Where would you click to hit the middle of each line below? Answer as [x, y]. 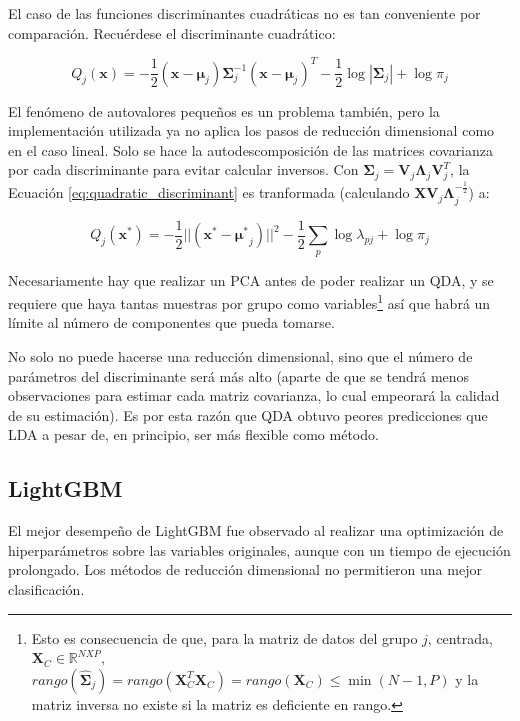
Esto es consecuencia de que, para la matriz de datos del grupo [224, 637]
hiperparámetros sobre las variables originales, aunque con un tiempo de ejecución [259, 549]
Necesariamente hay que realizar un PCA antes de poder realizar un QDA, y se [251, 279]
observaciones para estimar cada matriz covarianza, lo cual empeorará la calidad [254, 395]
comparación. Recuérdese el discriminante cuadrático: [172, 32]
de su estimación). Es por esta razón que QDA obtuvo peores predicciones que [248, 414]
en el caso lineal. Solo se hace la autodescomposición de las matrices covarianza [251, 149]
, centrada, [460, 637]
